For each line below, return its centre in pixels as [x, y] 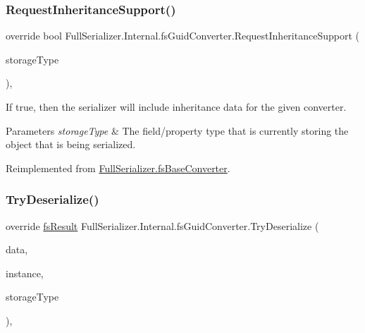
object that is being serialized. [71, 144]
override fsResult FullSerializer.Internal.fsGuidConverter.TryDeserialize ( [162, 225]
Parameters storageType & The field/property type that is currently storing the [177, 130]
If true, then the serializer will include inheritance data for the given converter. [176, 107]
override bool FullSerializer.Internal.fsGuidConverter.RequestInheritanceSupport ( [182, 36]
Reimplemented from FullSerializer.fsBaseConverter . [118, 168]
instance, [25, 273]
